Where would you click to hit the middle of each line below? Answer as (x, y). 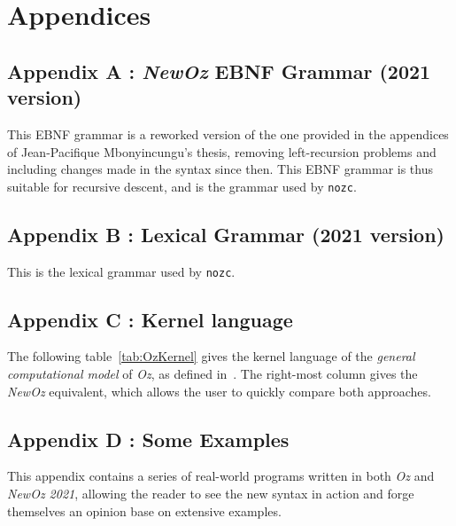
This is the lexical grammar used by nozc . (121, 271)
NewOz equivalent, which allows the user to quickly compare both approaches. (219, 391)
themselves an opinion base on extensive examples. (144, 510)
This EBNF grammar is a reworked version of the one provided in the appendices (228, 133)
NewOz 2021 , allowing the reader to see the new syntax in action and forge (211, 494)
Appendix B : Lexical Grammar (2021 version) (226, 234)
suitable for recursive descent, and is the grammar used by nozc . (182, 186)
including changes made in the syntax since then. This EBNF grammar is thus (220, 169)
